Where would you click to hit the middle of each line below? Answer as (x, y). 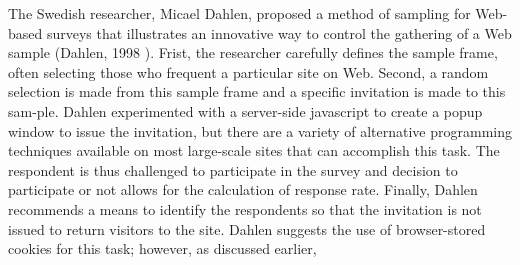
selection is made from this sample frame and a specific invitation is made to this (257, 91)
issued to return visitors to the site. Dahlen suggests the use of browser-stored (247, 228)
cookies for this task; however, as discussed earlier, (162, 248)
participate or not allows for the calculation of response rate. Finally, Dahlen (243, 189)
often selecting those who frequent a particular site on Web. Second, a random (248, 71)
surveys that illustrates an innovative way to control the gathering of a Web (279, 32)
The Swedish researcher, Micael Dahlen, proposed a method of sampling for (239, 13)
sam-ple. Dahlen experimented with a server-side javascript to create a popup (245, 110)
